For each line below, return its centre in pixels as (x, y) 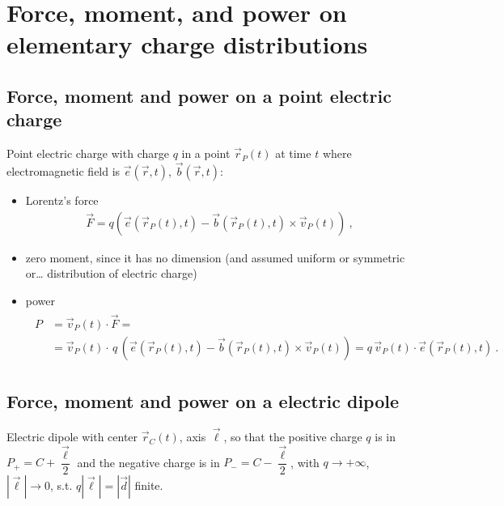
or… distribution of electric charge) (111, 273)
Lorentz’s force (62, 200)
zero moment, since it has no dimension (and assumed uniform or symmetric (215, 257)
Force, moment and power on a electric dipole (203, 401)
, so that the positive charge (293, 437)
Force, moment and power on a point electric (199, 95)
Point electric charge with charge (88, 153)
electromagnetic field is (64, 170)
